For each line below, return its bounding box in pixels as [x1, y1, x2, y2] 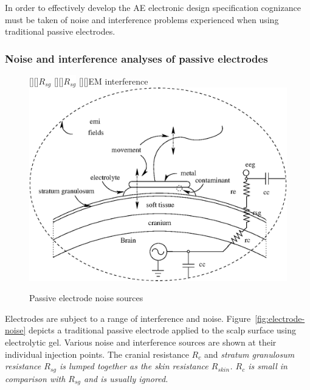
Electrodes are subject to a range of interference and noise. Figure [5, 312, 251, 324]
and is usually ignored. [84, 372, 168, 385]
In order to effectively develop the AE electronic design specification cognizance [5, 1, 301, 13]
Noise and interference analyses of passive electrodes [5, 50, 268, 66]
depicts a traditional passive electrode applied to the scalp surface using [28, 324, 296, 336]
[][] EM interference [78, 75, 148, 87]
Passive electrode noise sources [29, 291, 143, 304]
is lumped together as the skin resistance [59, 360, 208, 372]
